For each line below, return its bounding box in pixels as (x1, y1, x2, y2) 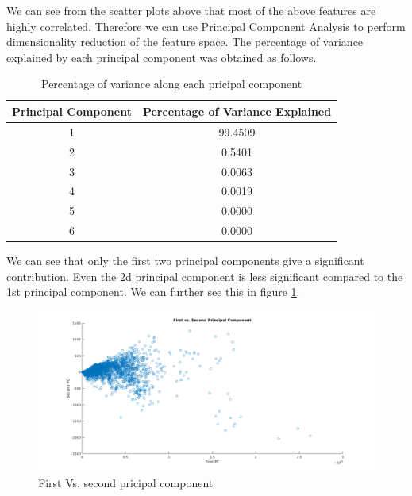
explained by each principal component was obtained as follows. (6, 48, 317, 65)
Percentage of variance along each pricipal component (41, 75, 302, 92)
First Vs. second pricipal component (38, 474, 214, 490)
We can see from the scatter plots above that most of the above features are (6, 2, 376, 18)
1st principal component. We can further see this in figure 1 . (6, 283, 300, 300)
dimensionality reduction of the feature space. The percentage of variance (6, 33, 364, 50)
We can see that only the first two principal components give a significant (6, 252, 364, 269)
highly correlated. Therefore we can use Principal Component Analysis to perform (6, 17, 406, 34)
